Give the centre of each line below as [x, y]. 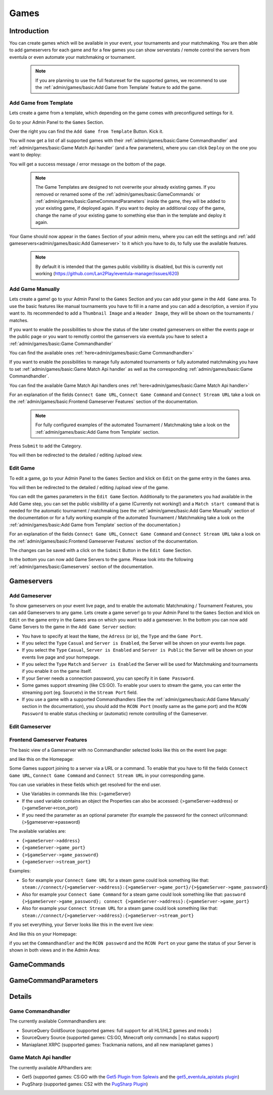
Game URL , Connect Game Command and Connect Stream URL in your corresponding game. [107, 775]
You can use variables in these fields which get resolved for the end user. [85, 785]
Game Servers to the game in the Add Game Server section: [73, 627]
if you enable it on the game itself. [57, 671]
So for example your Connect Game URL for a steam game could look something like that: [115, 880]
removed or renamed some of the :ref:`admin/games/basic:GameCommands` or [118, 194]
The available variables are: [38, 831]
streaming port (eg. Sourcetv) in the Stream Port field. [80, 692]
